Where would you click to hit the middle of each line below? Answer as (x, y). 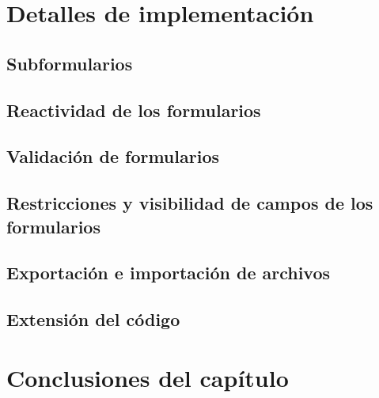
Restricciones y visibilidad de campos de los (190, 203)
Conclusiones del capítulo (148, 377)
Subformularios (70, 63)
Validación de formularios (113, 156)
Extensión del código (93, 319)
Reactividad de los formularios (134, 110)
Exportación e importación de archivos (169, 273)
